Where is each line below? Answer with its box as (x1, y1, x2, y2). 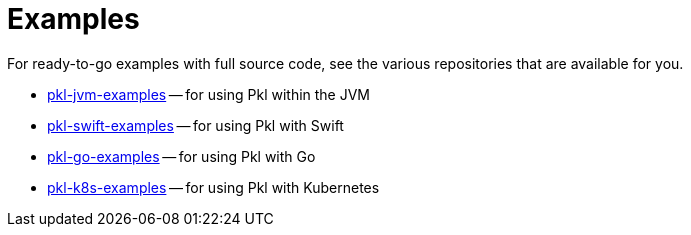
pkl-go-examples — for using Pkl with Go (47, 147, 316, 165)
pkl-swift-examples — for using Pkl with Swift (47, 116, 344, 134)
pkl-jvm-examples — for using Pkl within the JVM (47, 85, 371, 103)
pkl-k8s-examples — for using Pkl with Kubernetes (47, 178, 380, 196)
